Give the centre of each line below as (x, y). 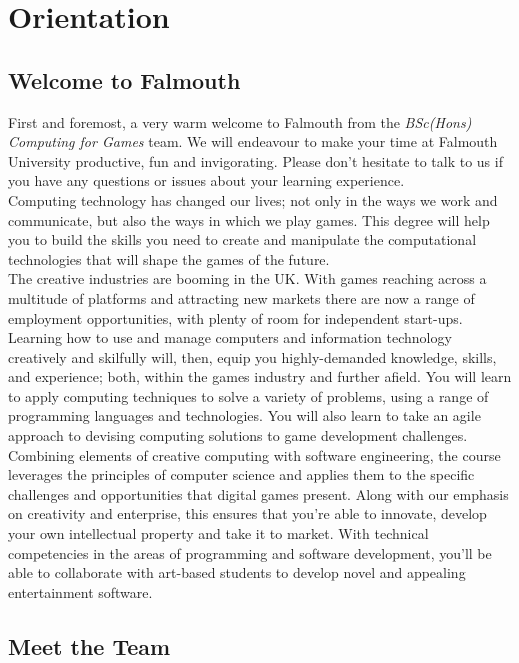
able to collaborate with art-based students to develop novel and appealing (237, 572)
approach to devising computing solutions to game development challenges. (238, 435)
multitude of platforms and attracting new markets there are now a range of (241, 297)
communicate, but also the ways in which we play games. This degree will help (249, 219)
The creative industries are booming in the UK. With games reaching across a (247, 278)
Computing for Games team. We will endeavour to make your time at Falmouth (253, 141)
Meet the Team (89, 645)
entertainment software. (80, 591)
